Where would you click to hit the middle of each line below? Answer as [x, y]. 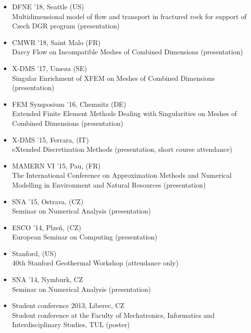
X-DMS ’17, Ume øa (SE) [49, 68]
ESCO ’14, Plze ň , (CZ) [46, 227]
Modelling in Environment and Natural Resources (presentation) [109, 184]
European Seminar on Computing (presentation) [85, 237]
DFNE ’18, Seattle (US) [48, 6]
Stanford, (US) [34, 253]
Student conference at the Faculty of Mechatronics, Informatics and [113, 315]
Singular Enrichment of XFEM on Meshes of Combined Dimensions [113, 78]
